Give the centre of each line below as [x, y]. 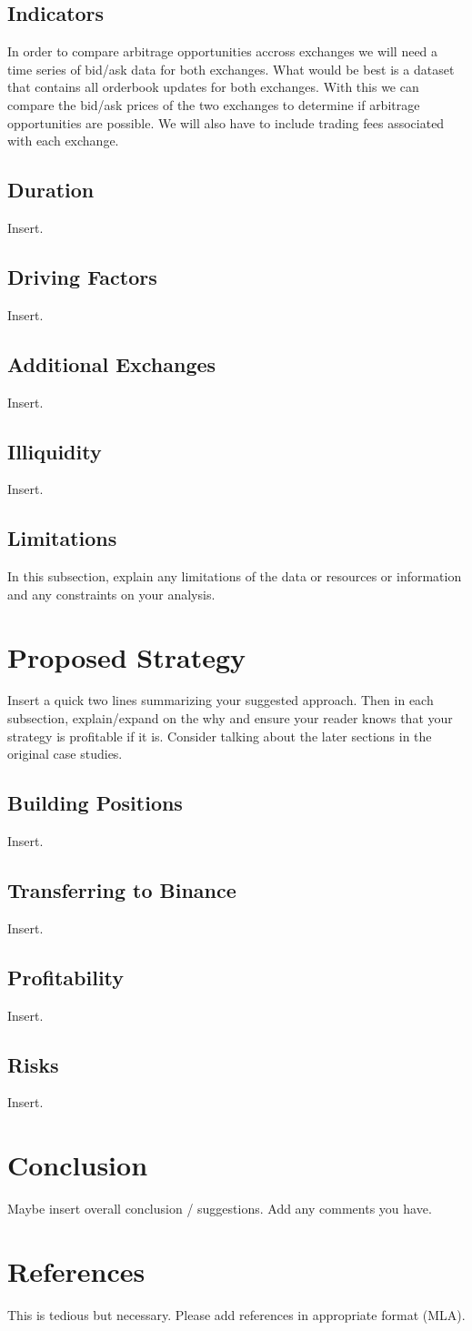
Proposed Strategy [127, 656]
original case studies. [65, 754]
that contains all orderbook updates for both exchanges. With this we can [213, 87]
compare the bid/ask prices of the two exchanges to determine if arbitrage [214, 104]
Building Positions [95, 803]
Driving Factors [82, 276]
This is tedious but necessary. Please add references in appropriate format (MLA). [236, 1314]
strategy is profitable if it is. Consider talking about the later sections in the [220, 736]
